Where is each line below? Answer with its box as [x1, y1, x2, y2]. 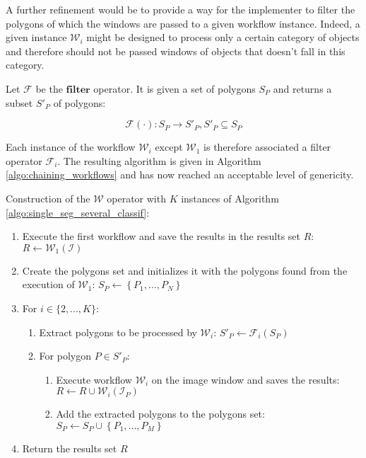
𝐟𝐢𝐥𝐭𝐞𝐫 [66, 84, 90, 95]
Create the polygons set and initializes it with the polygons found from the [22, 263, 348, 277]
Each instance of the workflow [6, 139, 136, 154]
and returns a [273, 81, 332, 96]
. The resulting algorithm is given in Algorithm [57, 153, 261, 168]
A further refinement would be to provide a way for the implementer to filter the [6, 2, 355, 16]
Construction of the [6, 190, 90, 205]
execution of [22, 277, 75, 292]
